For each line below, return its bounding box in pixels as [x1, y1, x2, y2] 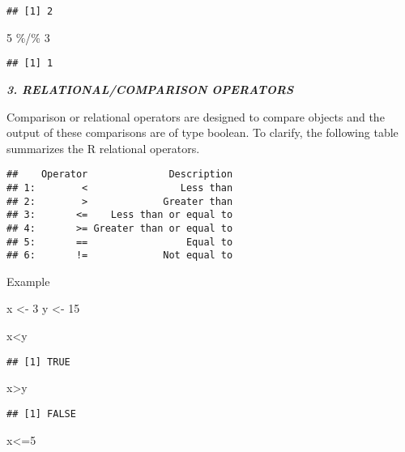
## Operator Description [6, 168, 233, 181]
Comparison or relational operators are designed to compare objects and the [6, 108, 385, 125]
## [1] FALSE [6, 407, 76, 420]
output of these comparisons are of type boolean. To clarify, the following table [6, 124, 399, 141]
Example [6, 272, 50, 289]
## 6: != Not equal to [6, 249, 233, 262]
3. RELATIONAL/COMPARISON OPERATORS [6, 80, 294, 97]
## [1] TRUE [6, 356, 70, 368]
